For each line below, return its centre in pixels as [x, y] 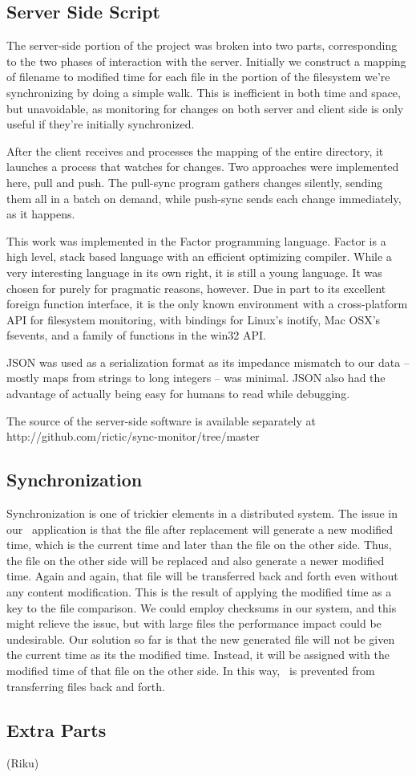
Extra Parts [57, 729]
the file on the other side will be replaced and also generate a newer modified [196, 560]
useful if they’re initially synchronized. [101, 124]
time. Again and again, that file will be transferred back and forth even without [202, 576]
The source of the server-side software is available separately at [161, 420]
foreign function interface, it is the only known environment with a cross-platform [207, 304]
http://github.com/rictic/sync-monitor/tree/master [133, 436]
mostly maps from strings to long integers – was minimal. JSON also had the [196, 378]
